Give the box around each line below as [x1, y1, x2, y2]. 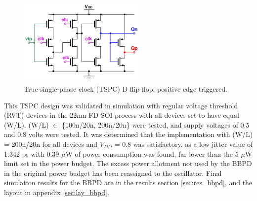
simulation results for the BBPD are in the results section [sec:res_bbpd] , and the [4, 177, 253, 188]
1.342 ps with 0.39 [4, 148, 59, 159]
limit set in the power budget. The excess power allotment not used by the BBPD [4, 158, 252, 168]
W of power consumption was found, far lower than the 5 [65, 148, 239, 159]
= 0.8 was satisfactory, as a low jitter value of [114, 138, 253, 149]
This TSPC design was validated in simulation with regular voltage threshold [4, 100, 238, 110]
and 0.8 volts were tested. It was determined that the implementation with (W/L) [4, 129, 253, 139]
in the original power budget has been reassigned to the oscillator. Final [4, 167, 222, 178]
